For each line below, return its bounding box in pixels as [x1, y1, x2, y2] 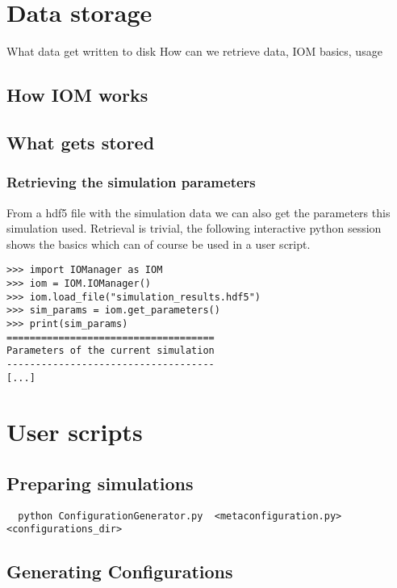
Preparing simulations [6, 470, 194, 495]
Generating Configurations [6, 559, 233, 584]
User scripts [6, 415, 143, 448]
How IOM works [6, 82, 148, 107]
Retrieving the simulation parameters [6, 172, 256, 192]
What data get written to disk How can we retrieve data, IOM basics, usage [6, 43, 382, 60]
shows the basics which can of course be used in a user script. [6, 235, 311, 252]
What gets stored [6, 129, 155, 154]
